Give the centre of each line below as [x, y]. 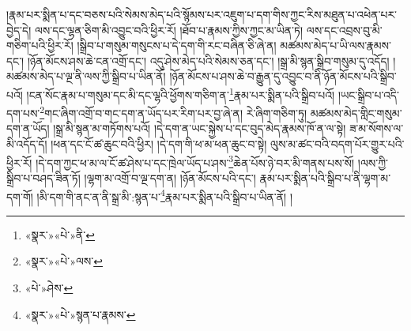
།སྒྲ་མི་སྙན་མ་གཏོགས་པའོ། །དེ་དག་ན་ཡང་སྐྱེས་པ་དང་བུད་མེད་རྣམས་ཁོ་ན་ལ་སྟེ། [200, 128]
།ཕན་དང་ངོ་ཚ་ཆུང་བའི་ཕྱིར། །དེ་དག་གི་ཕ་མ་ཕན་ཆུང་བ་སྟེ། [159, 144]
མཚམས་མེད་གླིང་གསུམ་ [356, 113]
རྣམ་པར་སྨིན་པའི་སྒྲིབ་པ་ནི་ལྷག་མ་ [325, 177]
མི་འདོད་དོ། [27, 144]
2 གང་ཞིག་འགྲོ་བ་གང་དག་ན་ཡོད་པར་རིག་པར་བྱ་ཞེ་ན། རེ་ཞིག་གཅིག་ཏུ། [173, 112]
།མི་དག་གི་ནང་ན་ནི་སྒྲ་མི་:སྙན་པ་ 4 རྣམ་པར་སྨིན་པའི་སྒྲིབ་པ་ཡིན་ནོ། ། [164, 195]
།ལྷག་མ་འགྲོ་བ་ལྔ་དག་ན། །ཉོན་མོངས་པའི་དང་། [170, 177]
